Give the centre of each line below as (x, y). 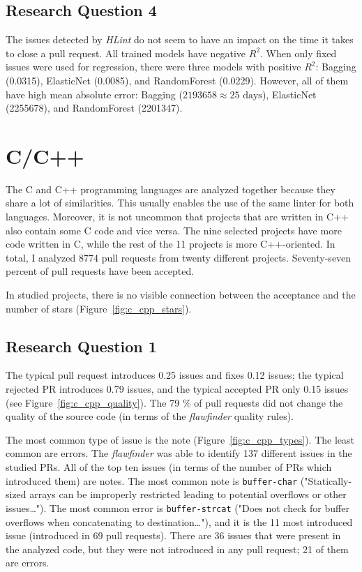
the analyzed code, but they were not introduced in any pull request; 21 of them (177, 549)
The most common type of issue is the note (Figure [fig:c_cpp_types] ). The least (180, 439)
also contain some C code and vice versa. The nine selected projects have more (174, 230)
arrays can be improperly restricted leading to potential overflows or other (188, 494)
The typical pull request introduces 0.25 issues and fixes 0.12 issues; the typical (175, 375)
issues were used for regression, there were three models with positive (153, 67)
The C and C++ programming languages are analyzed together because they (171, 189)
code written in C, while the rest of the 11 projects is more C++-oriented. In (171, 244)
